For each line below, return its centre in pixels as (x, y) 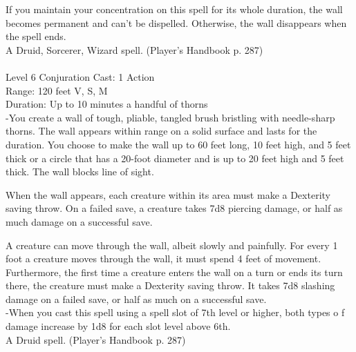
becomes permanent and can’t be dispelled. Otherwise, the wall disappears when (176, 22)
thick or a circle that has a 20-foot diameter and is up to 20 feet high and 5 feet (175, 158)
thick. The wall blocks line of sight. (80, 172)
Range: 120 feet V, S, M (57, 90)
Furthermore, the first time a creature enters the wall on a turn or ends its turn (174, 272)
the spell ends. (36, 36)
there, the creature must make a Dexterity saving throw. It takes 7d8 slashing (170, 285)
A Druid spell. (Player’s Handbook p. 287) (96, 339)
